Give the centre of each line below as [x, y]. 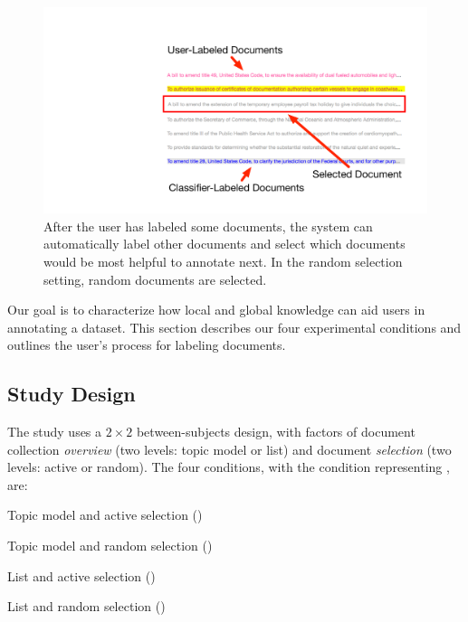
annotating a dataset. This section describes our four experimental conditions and [234, 327]
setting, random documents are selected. [155, 279]
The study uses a [55, 432]
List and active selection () [81, 575]
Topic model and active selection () [105, 515]
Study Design [72, 394]
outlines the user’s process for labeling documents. [147, 345]
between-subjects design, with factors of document [276, 432]
